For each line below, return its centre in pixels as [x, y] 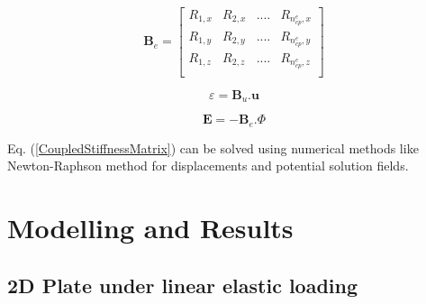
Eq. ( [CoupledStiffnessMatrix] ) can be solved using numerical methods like [213, 147]
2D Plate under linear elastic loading [183, 285]
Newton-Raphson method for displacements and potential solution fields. [208, 166]
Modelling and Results [150, 227]
